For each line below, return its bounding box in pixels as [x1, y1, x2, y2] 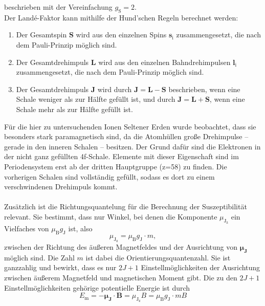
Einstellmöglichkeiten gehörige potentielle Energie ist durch [4, 282, 190, 293]
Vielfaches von [4, 223, 49, 234]
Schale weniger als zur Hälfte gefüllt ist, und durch [16, 94, 175, 104]
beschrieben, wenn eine [168, 83, 240, 94]
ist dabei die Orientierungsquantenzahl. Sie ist [85, 252, 231, 263]
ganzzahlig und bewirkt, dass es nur [4, 262, 117, 273]
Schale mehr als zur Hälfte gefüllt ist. [16, 103, 133, 114]
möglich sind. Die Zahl [4, 252, 75, 263]
